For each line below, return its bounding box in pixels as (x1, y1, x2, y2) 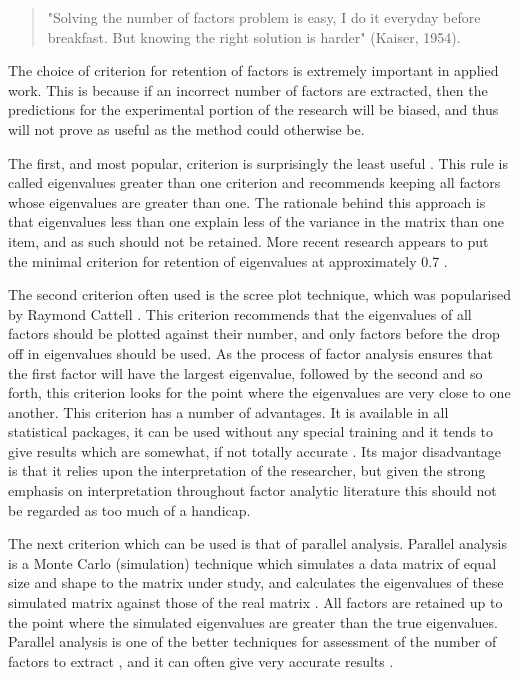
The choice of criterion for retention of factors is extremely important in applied (8, 60, 499, 81)
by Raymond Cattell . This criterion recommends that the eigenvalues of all (8, 303, 472, 324)
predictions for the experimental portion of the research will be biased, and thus (8, 99, 499, 120)
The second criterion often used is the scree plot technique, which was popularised (8, 284, 512, 305)
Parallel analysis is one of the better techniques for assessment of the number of (8, 631, 497, 652)
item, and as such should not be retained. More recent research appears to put (8, 230, 489, 251)
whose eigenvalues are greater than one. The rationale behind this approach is (8, 191, 486, 212)
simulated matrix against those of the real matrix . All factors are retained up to (8, 592, 503, 613)
